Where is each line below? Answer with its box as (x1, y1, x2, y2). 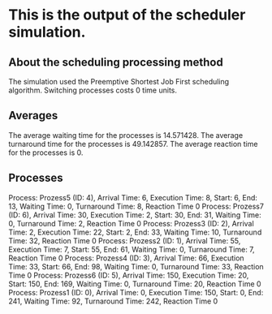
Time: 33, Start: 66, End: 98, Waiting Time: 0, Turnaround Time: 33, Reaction (8, 261, 264, 271)
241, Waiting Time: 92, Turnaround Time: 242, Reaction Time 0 (8, 296, 218, 306)
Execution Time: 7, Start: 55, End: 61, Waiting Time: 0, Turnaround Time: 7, (8, 244, 255, 254)
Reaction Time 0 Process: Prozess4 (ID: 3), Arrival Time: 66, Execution (8, 253, 245, 263)
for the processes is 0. (8, 148, 84, 157)
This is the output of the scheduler (8, 6, 246, 24)
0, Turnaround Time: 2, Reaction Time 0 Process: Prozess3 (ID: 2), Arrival (8, 218, 254, 228)
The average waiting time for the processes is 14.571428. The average (8, 130, 244, 140)
